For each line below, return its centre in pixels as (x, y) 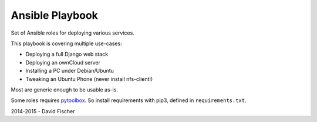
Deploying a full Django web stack (67, 54)
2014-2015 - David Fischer (43, 111)
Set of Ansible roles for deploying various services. (72, 33)
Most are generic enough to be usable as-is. (65, 89)
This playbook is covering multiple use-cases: (67, 43)
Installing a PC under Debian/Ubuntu (70, 71)
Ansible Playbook (54, 15)
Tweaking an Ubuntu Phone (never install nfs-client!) (89, 79)
